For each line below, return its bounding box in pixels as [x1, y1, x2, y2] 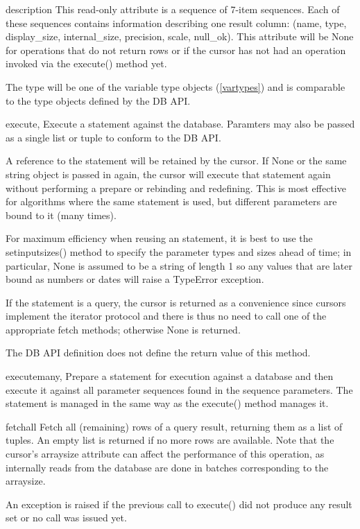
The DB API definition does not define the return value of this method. [6, 345, 311, 360]
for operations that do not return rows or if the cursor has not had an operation [6, 42, 346, 57]
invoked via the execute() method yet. [6, 56, 167, 71]
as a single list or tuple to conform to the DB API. [6, 130, 221, 144]
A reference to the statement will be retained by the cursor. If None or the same [6, 153, 347, 168]
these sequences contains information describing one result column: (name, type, [6, 15, 347, 30]
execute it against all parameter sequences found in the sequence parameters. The [6, 382, 353, 397]
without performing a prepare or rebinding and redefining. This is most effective [6, 180, 346, 195]
